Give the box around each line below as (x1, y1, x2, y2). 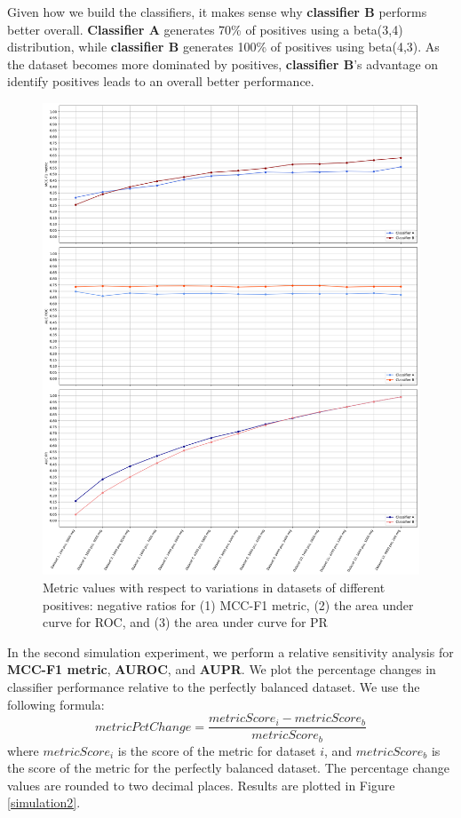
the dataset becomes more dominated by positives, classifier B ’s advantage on (7, 54, 439, 73)
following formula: (7, 695, 105, 713)
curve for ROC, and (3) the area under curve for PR (43, 613, 328, 631)
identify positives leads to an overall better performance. (7, 72, 314, 91)
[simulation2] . (7, 793, 81, 812)
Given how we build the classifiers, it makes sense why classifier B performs (7, 3, 427, 20)
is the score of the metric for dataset (117, 741, 316, 759)
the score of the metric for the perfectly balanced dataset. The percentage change (7, 758, 450, 777)
